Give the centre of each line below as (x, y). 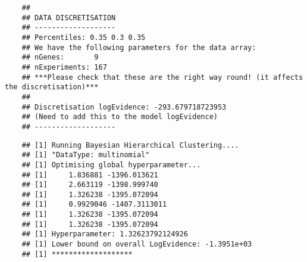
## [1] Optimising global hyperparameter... (111, 165)
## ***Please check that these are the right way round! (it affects (162, 77)
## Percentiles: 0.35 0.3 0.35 (84, 37)
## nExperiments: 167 (64, 67)
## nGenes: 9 (60, 57)
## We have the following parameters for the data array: (139, 47)
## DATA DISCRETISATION (69, 18)
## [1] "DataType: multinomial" (86, 155)
